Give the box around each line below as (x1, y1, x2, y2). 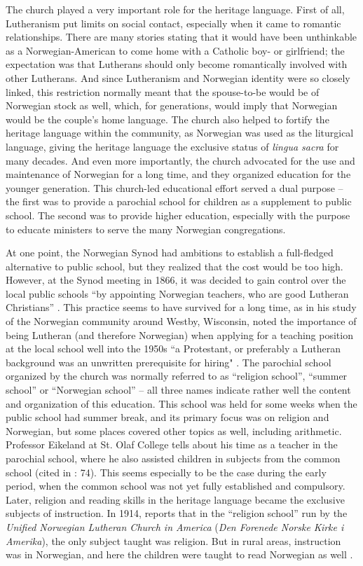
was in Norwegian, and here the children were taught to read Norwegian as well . (6, 547, 353, 562)
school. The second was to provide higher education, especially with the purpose (6, 207, 350, 222)
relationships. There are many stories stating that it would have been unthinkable (6, 29, 357, 44)
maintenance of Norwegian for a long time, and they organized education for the (6, 167, 351, 181)
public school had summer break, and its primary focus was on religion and (6, 410, 329, 424)
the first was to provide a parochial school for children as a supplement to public (6, 194, 352, 209)
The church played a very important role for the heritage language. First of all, (6, 2, 345, 16)
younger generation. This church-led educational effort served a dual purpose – (6, 180, 343, 195)
